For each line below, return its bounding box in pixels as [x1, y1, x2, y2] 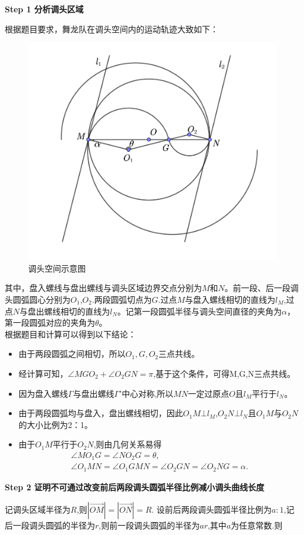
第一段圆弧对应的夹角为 [5, 316, 95, 329]
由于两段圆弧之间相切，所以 [18, 347, 126, 360]
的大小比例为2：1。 [18, 418, 93, 430]
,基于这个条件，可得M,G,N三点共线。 [153, 367, 296, 379]
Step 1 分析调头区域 [5, 3, 84, 15]
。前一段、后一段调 [224, 282, 299, 294]
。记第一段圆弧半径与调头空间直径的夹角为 [117, 305, 282, 317]
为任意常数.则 [231, 519, 283, 531]
